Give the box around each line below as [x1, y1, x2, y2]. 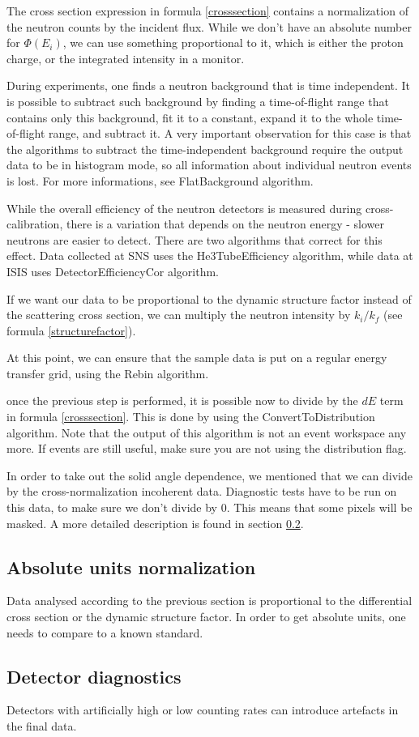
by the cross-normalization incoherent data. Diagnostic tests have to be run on [6, 483, 397, 500]
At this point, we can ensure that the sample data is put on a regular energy [6, 349, 387, 366]
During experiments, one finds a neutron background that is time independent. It [6, 77, 411, 94]
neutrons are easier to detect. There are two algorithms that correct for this [6, 231, 383, 248]
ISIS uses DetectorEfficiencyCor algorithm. [6, 262, 219, 279]
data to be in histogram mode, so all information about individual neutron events [6, 156, 412, 173]
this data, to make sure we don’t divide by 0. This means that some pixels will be [6, 499, 413, 516]
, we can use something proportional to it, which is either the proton [62, 34, 404, 51]
